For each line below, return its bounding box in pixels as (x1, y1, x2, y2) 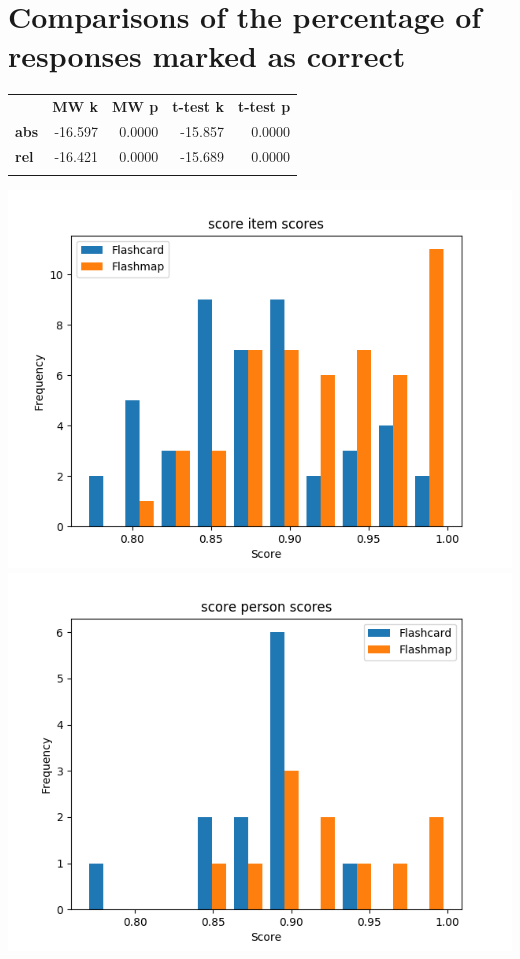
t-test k (172, 96, 224, 117)
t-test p (237, 96, 291, 117)
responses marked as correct (8, 35, 406, 76)
